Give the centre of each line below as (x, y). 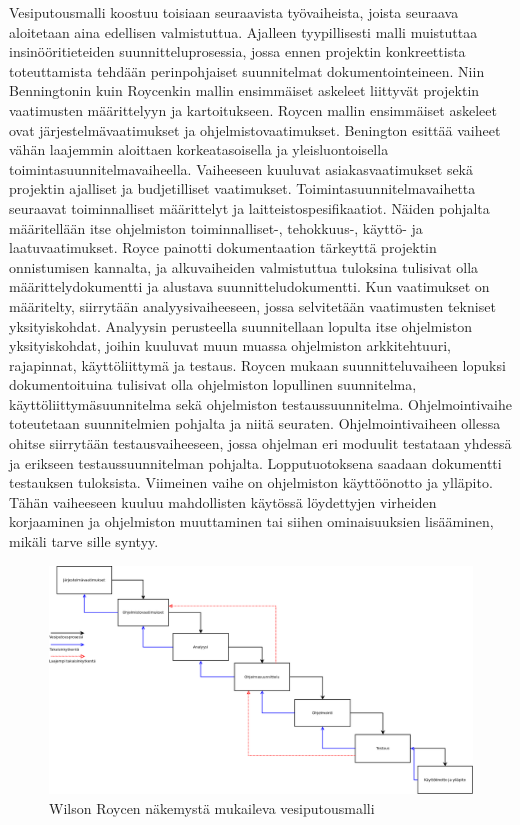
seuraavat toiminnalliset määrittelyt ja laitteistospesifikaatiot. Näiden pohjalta (249, 207)
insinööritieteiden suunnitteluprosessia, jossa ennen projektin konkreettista (237, 51)
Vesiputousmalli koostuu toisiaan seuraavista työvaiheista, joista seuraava (234, 12)
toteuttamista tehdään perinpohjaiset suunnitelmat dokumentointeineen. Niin (247, 70)
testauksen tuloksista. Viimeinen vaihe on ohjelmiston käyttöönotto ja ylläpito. (251, 482)
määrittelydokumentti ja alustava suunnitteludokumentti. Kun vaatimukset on (249, 286)
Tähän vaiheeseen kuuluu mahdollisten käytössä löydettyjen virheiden (223, 501)
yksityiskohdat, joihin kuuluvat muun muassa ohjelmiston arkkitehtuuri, (230, 345)
